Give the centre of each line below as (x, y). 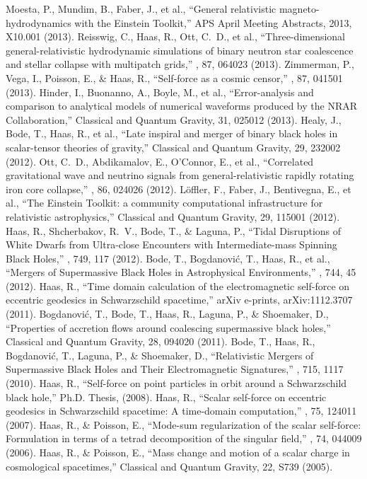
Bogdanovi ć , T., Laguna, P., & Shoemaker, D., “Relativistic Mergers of (160, 355)
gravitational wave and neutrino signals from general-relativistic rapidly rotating (180, 175)
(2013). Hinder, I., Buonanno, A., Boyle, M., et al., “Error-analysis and (160, 92)
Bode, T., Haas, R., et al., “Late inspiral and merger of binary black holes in (172, 133)
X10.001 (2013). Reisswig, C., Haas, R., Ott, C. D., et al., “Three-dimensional (176, 36)
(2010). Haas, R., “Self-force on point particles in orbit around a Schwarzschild (176, 383)
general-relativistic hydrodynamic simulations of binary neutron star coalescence (180, 50)
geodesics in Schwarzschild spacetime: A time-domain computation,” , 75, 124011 (181, 411)
